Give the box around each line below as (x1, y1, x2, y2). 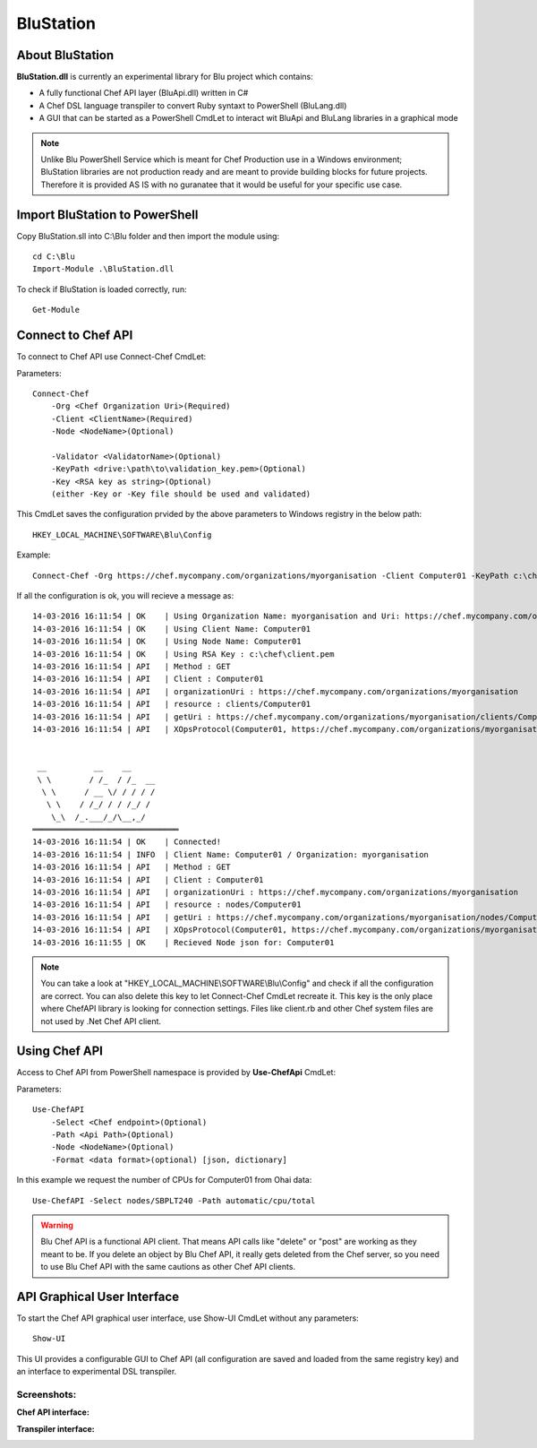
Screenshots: (16, 1388, 77, 1401)
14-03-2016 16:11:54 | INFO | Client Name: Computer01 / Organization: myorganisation (32, 849, 430, 859)
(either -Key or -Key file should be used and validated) (50, 489, 311, 499)
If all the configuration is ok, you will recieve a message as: (16, 590, 234, 601)
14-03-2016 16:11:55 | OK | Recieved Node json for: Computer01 (32, 937, 335, 947)
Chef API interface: (16, 1407, 89, 1418)
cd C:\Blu (32, 252, 75, 262)
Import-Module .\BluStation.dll (32, 264, 175, 274)
